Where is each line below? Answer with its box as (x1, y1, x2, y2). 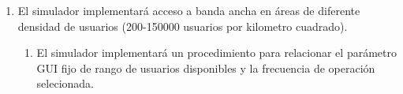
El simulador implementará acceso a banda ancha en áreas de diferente (17, 2, 360, 18)
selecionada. (36, 75, 95, 92)
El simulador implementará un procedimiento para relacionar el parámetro (36, 44, 397, 61)
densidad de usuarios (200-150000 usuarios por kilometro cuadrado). (17, 17, 348, 34)
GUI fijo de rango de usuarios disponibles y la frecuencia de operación (36, 59, 375, 76)
